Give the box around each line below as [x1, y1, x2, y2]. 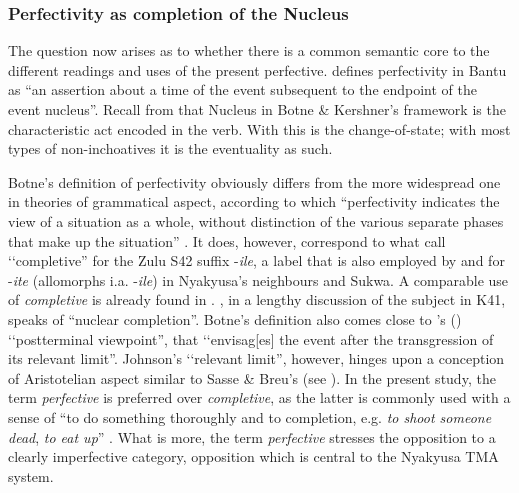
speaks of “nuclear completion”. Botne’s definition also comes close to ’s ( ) [8, 308, 462, 329]
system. [8, 465, 54, 486]
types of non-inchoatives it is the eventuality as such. [8, 138, 333, 159]
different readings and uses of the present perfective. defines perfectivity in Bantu [8, 59, 507, 80]
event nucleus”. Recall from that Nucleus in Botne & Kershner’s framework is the [8, 99, 506, 119]
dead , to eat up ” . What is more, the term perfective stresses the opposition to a [8, 426, 496, 447]
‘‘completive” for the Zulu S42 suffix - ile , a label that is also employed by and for [8, 250, 505, 271]
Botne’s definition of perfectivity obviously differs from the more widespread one [8, 171, 501, 192]
